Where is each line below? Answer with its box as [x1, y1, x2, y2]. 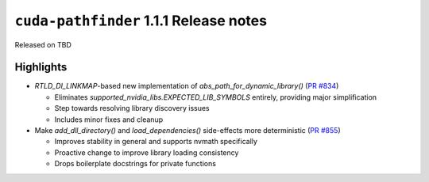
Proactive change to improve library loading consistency [54, 147, 239, 157]
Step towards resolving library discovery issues [54, 104, 210, 113]
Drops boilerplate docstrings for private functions [54, 159, 216, 169]
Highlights [14, 60, 68, 74]
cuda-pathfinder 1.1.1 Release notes [14, 12, 268, 29]
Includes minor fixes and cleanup [54, 115, 163, 124]
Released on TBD [14, 40, 71, 49]
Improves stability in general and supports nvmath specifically [54, 137, 258, 146]
